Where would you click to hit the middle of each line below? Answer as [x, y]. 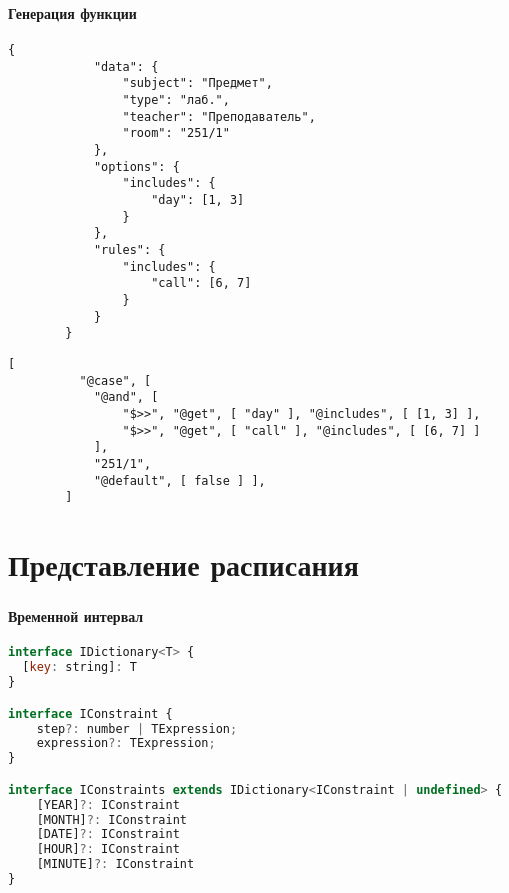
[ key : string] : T [79, 667]
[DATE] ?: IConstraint [108, 834]
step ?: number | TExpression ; [137, 728]
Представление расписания [183, 564]
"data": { [126, 66]
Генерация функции [72, 12]
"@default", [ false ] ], [179, 480]
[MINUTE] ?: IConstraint [115, 864]
